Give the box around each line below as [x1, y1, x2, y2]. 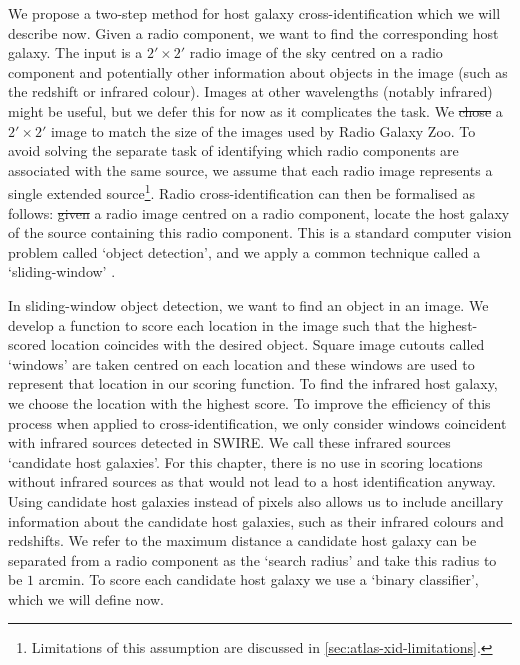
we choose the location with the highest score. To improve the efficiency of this [8, 392, 491, 413]
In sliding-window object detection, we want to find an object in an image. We [8, 294, 489, 315]
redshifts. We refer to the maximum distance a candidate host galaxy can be [8, 530, 477, 551]
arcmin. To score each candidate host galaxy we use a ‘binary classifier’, [38, 569, 479, 590]
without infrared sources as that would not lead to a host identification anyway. [8, 471, 496, 492]
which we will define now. [8, 588, 164, 609]
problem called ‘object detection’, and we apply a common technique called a [8, 241, 481, 262]
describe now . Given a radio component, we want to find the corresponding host [8, 22, 499, 43]
